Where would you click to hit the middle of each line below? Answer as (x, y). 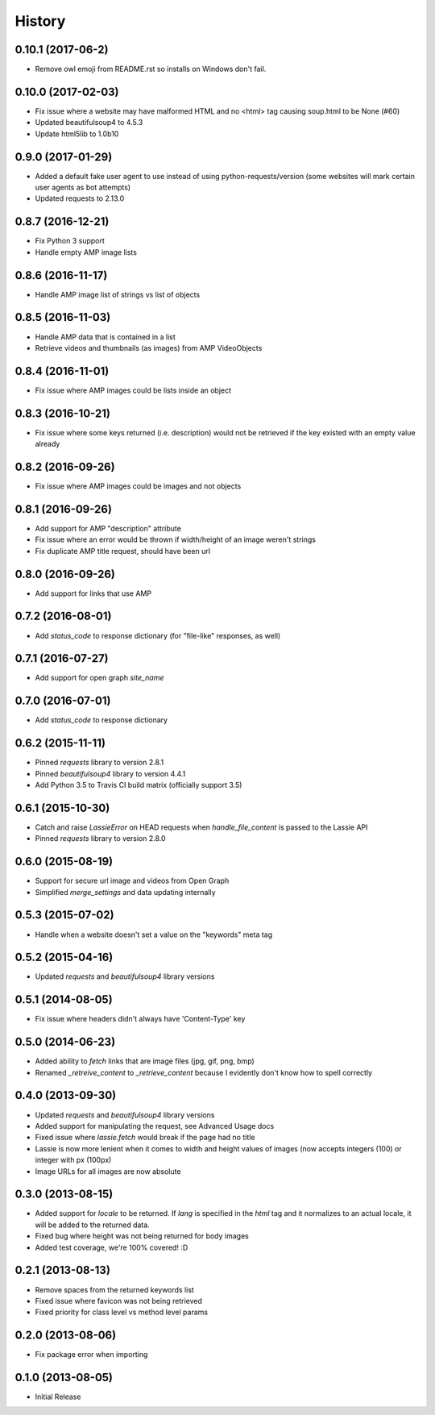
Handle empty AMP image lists (86, 252)
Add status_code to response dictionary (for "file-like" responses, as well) (158, 635)
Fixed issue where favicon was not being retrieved (119, 1301)
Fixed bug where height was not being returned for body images (142, 1236)
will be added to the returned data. (93, 1225)
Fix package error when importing (91, 1355)
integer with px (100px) (73, 1160)
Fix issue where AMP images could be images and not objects (138, 486)
